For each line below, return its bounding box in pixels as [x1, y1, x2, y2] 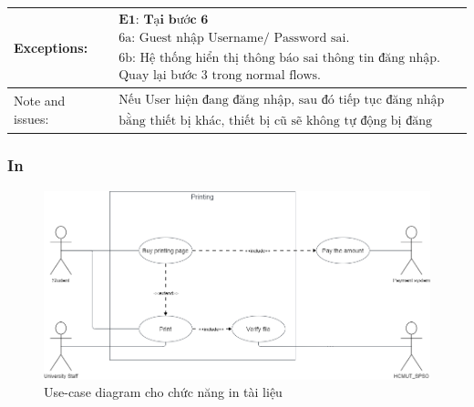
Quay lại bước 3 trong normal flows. [118, 68, 321, 82]
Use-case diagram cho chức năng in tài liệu [44, 382, 283, 402]
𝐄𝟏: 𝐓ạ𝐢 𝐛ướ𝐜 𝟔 [118, 13, 209, 26]
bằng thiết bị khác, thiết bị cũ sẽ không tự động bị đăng [118, 114, 432, 127]
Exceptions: [14, 37, 88, 56]
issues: [14, 108, 49, 127]
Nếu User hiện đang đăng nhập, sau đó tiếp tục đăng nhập [118, 93, 445, 107]
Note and [14, 91, 66, 110]
